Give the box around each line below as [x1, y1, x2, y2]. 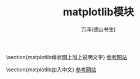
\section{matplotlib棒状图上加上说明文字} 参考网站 [6, 53, 128, 60]
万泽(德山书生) [81, 26, 116, 33]
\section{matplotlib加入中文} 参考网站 [6, 66, 97, 73]
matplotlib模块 [63, 5, 134, 19]
